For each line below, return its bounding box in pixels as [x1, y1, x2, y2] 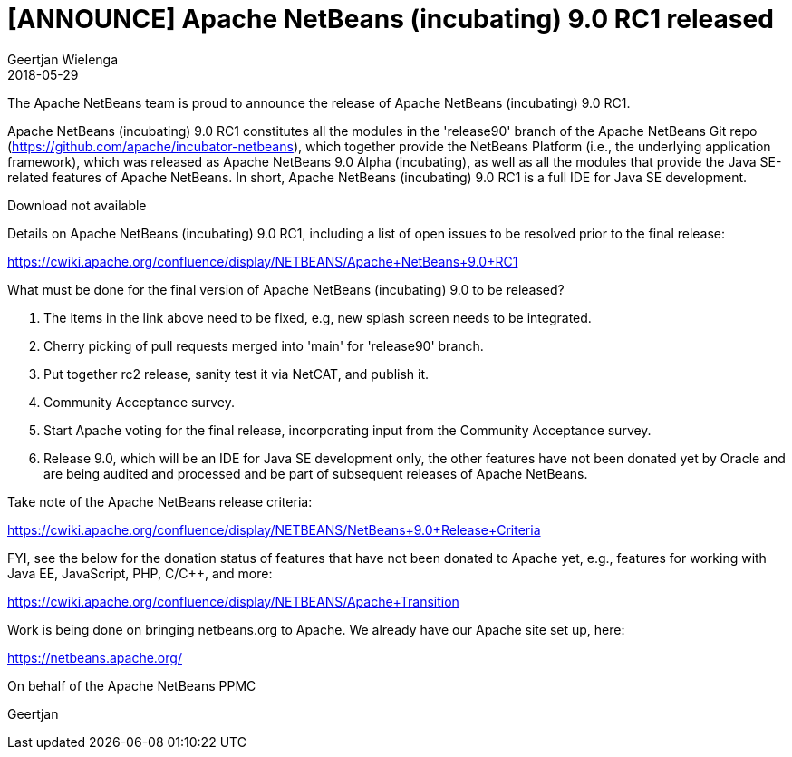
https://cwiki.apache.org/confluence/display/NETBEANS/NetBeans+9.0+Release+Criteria [7, 521, 541, 538]
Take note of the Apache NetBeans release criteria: [7, 493, 313, 510]
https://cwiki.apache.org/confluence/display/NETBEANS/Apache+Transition [7, 593, 459, 609]
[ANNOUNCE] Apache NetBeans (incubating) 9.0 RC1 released [7, 4, 774, 34]
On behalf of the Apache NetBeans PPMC [7, 677, 256, 694]
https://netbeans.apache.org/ [7, 649, 182, 665]
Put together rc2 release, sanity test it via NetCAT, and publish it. [43, 365, 430, 382]
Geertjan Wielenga [7, 51, 119, 67]
